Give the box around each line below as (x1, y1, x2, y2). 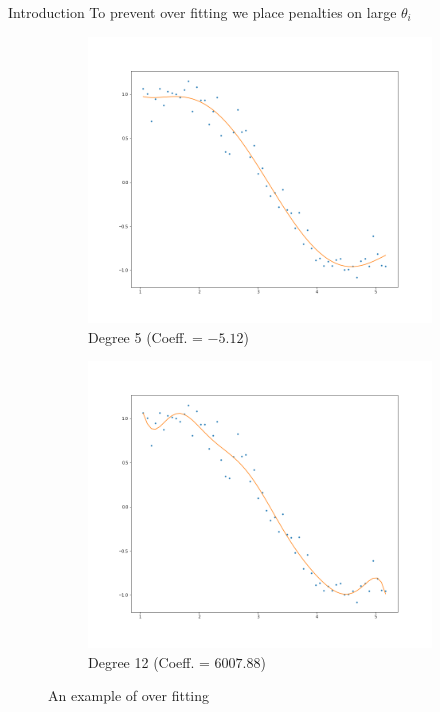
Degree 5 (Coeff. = (88, 326, 203, 347)
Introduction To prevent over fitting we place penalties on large (8, 2, 397, 22)
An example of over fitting (48, 685, 210, 706)
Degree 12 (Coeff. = (88, 651, 210, 672)
